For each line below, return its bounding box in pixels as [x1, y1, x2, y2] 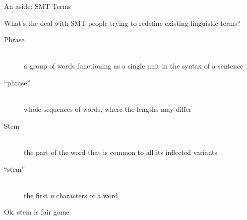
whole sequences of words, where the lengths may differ [24, 104, 191, 114]
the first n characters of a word [24, 190, 118, 200]
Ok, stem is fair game [4, 207, 69, 217]
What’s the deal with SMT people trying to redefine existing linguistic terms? [4, 17, 241, 28]
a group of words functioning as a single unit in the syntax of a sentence [24, 61, 244, 71]
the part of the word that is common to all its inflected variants [24, 147, 217, 157]
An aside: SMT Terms [4, 1, 71, 11]
